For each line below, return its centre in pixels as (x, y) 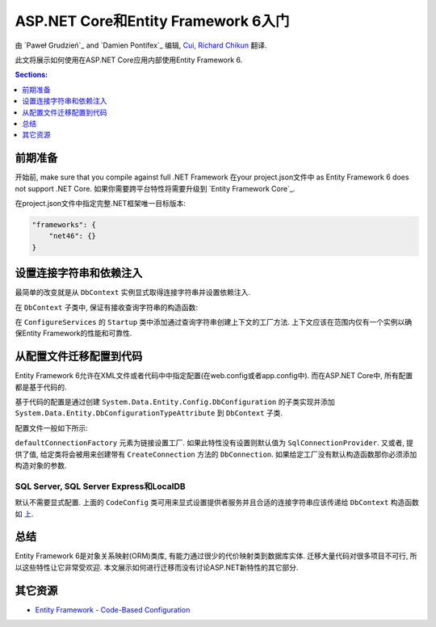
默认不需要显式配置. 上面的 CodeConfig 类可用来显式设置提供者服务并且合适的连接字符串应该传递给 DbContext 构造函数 (217, 503)
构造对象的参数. (41, 465)
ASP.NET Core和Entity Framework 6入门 (152, 21)
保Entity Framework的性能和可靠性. (73, 333)
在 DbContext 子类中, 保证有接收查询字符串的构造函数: (106, 307)
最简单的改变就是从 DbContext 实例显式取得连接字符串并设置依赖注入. (132, 292)
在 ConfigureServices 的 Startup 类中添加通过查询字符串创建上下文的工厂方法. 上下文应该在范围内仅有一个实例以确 (214, 322)
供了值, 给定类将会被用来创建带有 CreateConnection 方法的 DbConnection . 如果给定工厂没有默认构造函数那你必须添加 (216, 454)
